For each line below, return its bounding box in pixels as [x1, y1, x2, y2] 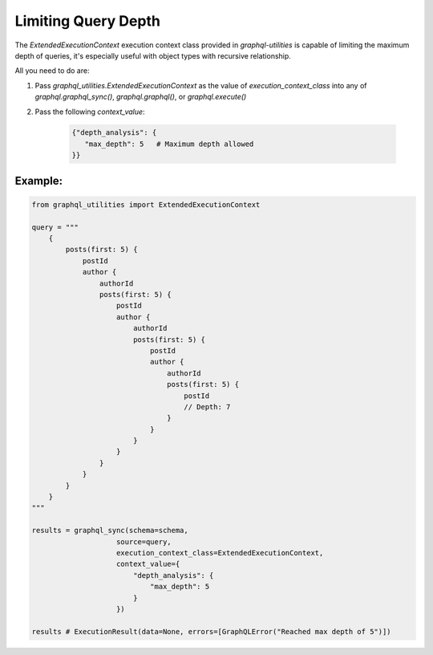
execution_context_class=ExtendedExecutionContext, [116, 548, 324, 557]
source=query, [116, 537, 172, 546]
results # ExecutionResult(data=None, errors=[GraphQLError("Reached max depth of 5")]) [31, 627, 392, 636]
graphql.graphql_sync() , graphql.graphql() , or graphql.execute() [34, 92, 247, 102]
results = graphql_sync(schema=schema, [31, 526, 188, 535]
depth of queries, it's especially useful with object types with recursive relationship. [14, 51, 292, 60]
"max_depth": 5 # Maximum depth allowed [84, 139, 254, 148]
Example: [14, 173, 63, 188]
